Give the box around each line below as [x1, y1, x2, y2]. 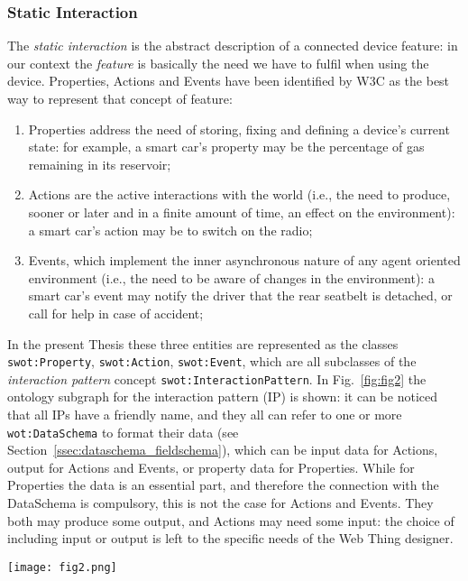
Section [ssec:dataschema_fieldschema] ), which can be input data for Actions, [7, 440, 438, 459]
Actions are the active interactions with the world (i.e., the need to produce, [28, 185, 451, 204]
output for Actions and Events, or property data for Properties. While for [7, 457, 415, 476]
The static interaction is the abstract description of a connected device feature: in [7, 36, 458, 55]
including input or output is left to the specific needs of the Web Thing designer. [7, 529, 454, 548]
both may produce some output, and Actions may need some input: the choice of [7, 511, 454, 530]
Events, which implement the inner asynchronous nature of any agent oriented [28, 251, 461, 270]
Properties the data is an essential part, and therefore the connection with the [7, 475, 439, 494]
